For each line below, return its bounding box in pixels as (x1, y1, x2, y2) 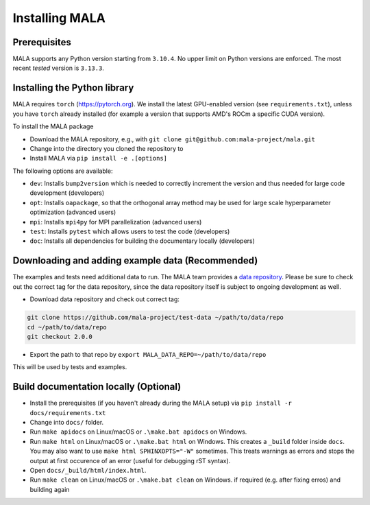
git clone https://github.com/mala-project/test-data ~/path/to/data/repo (27, 314, 284, 322)
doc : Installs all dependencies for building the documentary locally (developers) (29, 237, 255, 245)
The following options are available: (12, 167, 113, 175)
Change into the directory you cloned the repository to (29, 144, 184, 152)
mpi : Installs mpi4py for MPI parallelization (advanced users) (29, 218, 202, 226)
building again (29, 485, 70, 493)
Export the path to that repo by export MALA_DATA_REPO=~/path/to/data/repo (29, 350, 267, 358)
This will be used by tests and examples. (12, 363, 127, 371)
